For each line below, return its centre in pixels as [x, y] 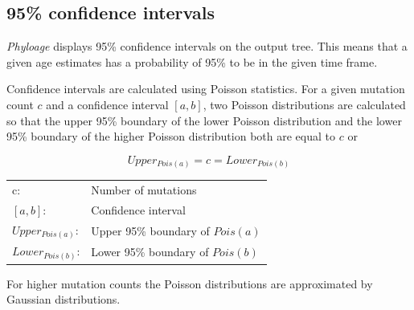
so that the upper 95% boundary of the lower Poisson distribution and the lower [204, 120]
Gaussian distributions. [64, 299]
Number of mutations [144, 190]
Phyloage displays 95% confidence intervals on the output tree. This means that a [207, 46]
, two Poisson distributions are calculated [304, 104]
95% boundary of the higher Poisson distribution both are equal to [171, 136]
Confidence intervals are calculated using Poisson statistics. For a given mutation [206, 89]
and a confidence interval [107, 104]
